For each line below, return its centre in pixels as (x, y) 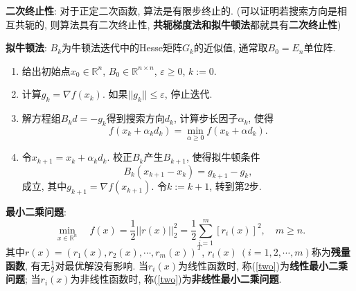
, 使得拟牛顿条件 (223, 157)
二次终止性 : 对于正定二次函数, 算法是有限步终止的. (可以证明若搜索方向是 (172, 10)
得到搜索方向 (135, 118)
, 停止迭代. (188, 94)
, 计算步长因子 (206, 118)
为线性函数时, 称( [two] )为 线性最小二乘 (263, 265)
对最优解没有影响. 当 (102, 265)
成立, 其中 (44, 186)
